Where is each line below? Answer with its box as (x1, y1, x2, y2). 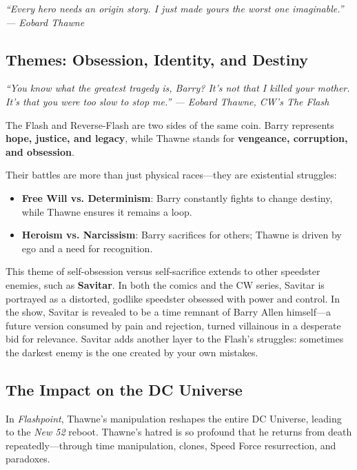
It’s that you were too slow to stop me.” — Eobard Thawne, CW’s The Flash (6, 94, 329, 108)
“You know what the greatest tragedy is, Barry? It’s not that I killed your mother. (6, 81, 350, 95)
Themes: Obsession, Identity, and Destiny (6, 48, 308, 70)
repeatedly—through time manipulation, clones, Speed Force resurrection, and (6, 438, 336, 452)
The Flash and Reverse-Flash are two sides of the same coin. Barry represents (6, 117, 334, 132)
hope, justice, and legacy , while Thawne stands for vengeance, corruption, (6, 131, 348, 145)
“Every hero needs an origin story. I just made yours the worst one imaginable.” (6, 1, 344, 15)
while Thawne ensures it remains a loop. (21, 204, 192, 218)
